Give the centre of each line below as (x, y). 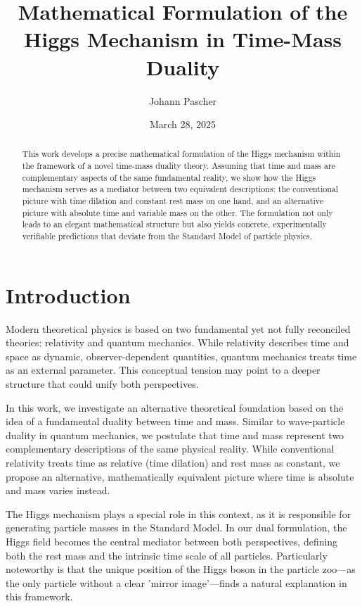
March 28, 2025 (183, 124)
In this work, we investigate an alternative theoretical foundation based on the (175, 407)
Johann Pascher (183, 100)
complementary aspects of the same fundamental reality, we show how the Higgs (169, 177)
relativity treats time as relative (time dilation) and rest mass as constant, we (173, 463)
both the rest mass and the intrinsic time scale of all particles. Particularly (167, 555)
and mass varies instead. (58, 490)
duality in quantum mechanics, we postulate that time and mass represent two (175, 435)
